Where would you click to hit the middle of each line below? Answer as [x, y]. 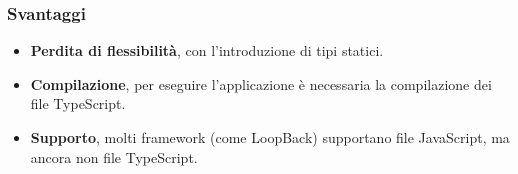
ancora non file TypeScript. [114, 156]
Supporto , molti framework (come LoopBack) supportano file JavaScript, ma [270, 137]
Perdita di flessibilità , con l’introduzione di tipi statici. [207, 50]
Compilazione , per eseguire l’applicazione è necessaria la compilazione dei [261, 83]
